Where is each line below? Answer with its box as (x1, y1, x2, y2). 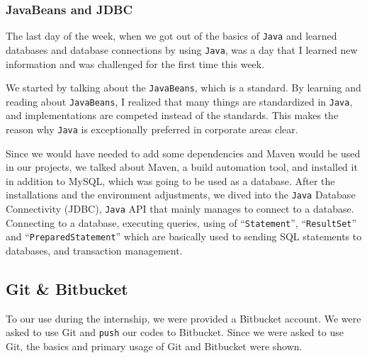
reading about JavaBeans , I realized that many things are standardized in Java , (6, 94, 353, 108)
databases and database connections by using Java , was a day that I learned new (6, 42, 358, 57)
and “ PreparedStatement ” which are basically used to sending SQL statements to (6, 229, 362, 244)
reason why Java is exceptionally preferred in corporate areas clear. (6, 122, 298, 137)
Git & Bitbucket (6, 278, 128, 300)
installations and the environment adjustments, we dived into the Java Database (6, 187, 356, 202)
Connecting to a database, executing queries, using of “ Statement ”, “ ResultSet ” (6, 215, 357, 230)
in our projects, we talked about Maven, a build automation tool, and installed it (6, 160, 358, 174)
